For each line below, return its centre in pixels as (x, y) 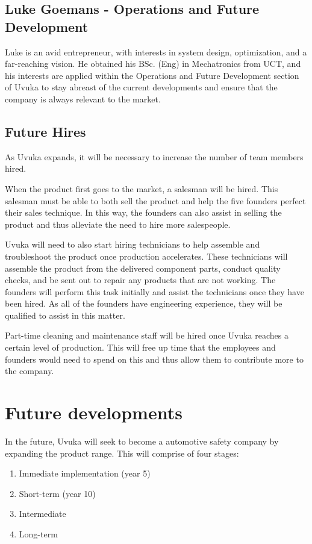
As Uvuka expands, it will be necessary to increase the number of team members (154, 156)
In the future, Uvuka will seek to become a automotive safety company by (142, 441)
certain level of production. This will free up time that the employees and (140, 347)
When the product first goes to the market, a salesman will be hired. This (142, 188)
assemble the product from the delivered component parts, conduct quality (143, 268)
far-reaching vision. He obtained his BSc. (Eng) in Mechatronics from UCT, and (153, 64)
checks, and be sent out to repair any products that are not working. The (140, 280)
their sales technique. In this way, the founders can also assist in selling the (143, 212)
